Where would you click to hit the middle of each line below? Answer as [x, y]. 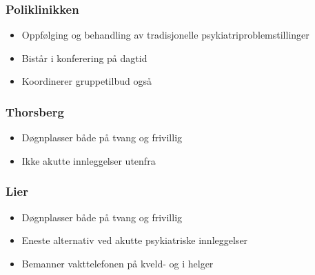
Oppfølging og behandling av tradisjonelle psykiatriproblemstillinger [165, 35]
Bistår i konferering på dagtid [84, 58]
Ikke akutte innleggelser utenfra [89, 160]
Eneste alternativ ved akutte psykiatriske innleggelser [135, 240]
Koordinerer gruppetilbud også [87, 81]
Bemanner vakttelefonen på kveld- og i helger [118, 263]
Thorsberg [35, 111]
